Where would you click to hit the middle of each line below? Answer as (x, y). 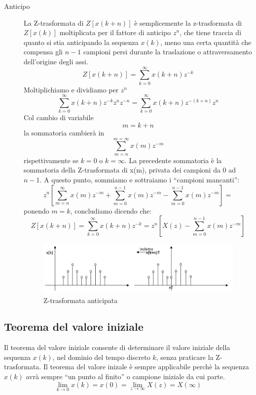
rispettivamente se (51, 160)
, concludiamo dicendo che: (111, 210)
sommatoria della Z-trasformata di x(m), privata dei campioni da (122, 170)
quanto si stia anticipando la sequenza (81, 42)
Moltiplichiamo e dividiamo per (71, 89)
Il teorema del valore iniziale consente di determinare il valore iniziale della (117, 347)
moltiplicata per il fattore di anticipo (115, 32)
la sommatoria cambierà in (64, 132)
